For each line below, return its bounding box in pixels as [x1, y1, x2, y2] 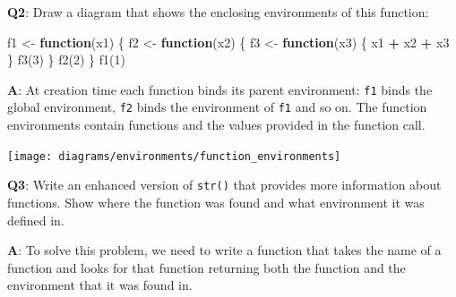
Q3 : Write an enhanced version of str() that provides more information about [7, 175, 442, 194]
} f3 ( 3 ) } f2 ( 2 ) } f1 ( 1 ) [7, 50, 125, 69]
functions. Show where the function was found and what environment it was [7, 193, 425, 211]
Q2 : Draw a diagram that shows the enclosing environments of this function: [7, 3, 429, 21]
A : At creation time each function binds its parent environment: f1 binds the [7, 80, 433, 98]
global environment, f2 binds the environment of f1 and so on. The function [7, 98, 427, 116]
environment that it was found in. [7, 276, 193, 294]
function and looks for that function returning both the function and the [7, 258, 406, 276]
